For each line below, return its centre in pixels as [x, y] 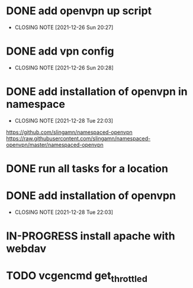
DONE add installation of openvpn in [97, 92]
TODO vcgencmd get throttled [77, 277]
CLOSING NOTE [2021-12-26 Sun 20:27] [64, 27]
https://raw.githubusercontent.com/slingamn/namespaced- [78, 138]
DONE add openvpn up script [79, 11]
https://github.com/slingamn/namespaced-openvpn [70, 132]
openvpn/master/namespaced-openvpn [55, 145]
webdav [26, 249]
